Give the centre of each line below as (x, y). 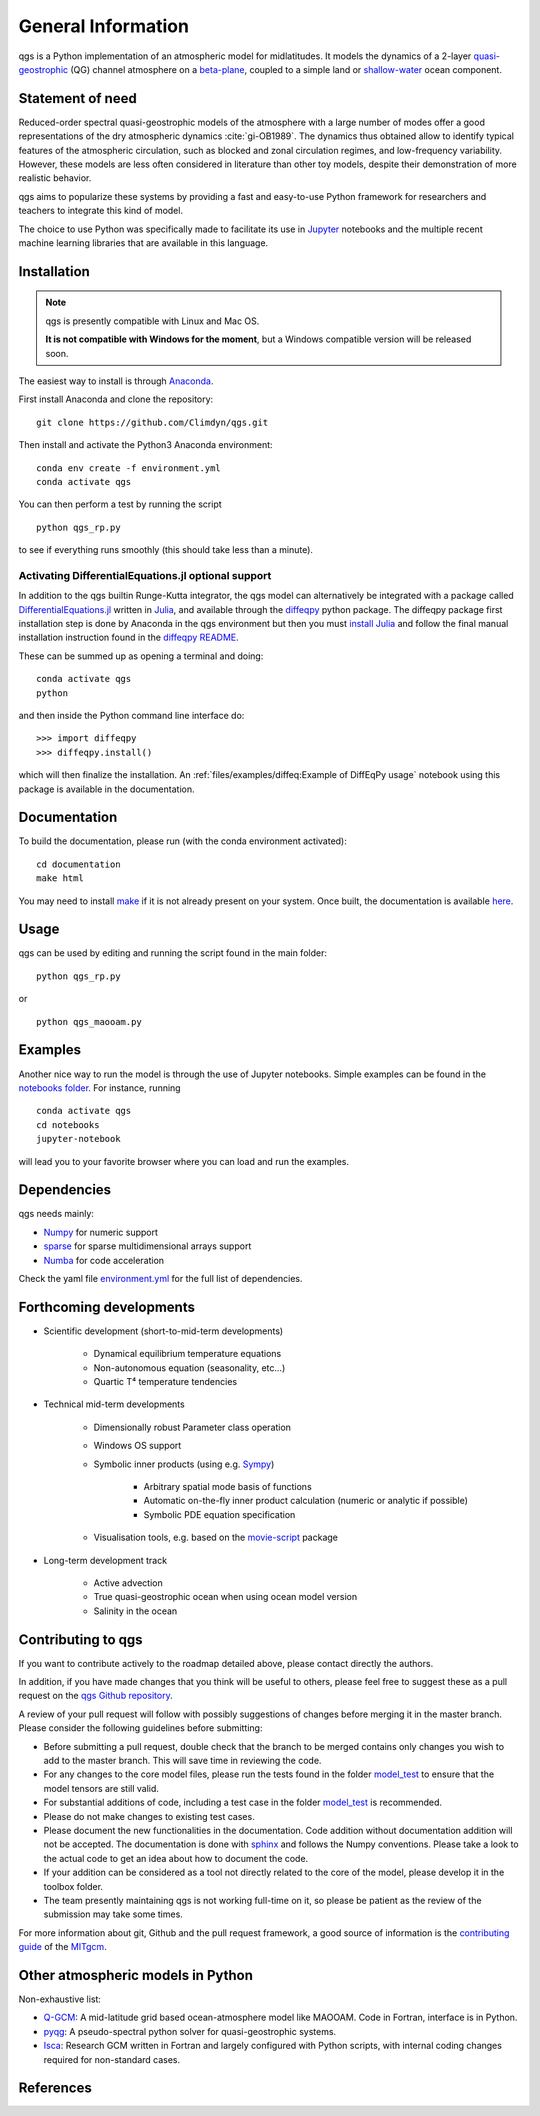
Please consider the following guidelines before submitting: (140, 1728)
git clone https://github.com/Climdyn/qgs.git (152, 422)
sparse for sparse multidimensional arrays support (147, 1246)
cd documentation (78, 864)
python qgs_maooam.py (89, 1021)
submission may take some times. (113, 1914)
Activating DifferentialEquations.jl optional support (145, 575)
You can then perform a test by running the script (120, 504)
